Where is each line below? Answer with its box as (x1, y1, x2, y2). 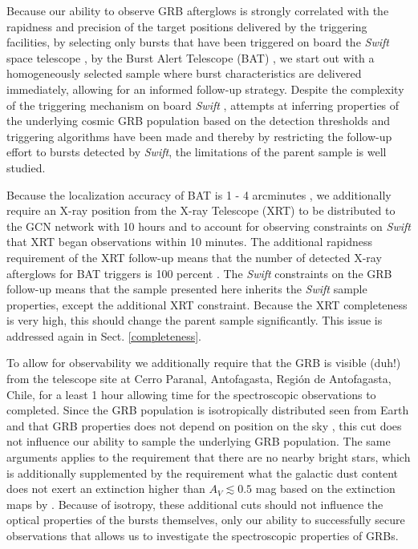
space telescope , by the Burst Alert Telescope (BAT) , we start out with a (6, 49, 375, 66)
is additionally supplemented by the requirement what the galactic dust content (6, 464, 398, 481)
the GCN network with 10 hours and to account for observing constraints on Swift (6, 217, 411, 234)
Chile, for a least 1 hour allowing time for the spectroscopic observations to (6, 386, 376, 402)
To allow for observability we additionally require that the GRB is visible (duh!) (6, 354, 401, 371)
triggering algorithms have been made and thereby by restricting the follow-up (6, 127, 392, 144)
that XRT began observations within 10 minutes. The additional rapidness (6, 233, 373, 250)
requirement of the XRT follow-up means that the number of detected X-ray (6, 248, 382, 265)
